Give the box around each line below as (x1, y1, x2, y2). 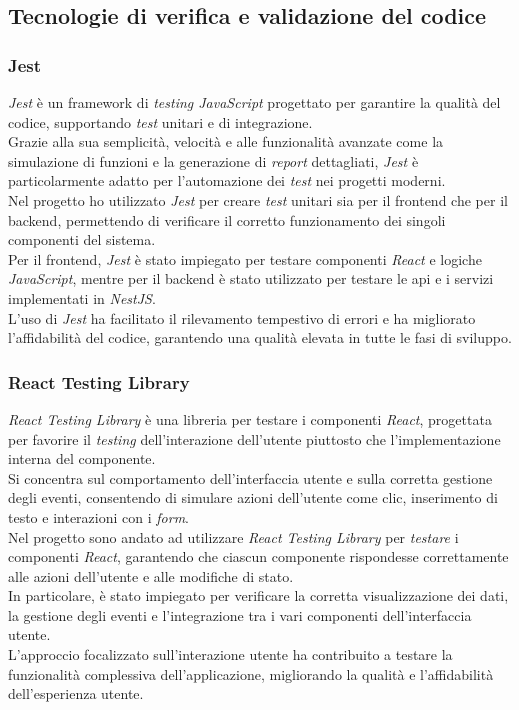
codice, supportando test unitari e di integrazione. (8, 111, 313, 132)
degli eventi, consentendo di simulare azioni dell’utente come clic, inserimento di (8, 487, 498, 508)
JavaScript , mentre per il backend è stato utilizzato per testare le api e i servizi (8, 268, 494, 289)
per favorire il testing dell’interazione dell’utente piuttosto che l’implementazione (8, 428, 501, 449)
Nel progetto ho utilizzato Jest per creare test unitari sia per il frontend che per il (8, 189, 508, 210)
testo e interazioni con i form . (8, 506, 189, 527)
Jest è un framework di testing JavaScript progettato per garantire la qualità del (8, 92, 501, 112)
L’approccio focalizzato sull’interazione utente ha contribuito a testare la (8, 644, 453, 665)
